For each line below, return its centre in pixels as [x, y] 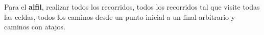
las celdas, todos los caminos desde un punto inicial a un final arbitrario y [120, 16]
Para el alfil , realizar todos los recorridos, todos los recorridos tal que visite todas [132, 7]
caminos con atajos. [35, 27]
